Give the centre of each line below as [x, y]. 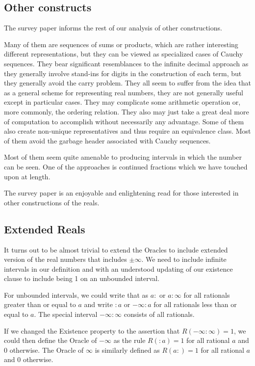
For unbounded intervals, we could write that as [76, 295]
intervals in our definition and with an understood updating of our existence [118, 268]
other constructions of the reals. [52, 202]
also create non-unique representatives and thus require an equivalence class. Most [127, 131]
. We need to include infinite [184, 259]
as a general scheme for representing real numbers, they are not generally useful [124, 92]
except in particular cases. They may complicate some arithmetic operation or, [122, 102]
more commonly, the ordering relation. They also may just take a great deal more [127, 111]
